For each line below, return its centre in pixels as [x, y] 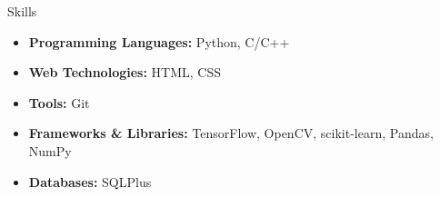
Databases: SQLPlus [90, 181]
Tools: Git [59, 102]
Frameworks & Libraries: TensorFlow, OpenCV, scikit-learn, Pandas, [231, 133]
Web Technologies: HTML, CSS [125, 72]
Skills [22, 11]
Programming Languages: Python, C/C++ [159, 41]
